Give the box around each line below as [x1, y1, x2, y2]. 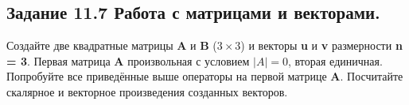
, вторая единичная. [288, 52, 383, 69]
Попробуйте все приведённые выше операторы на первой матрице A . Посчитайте [6, 68, 403, 84]
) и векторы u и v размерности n [240, 37, 403, 54]
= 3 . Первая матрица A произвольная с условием [6, 52, 250, 69]
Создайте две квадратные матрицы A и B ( [6, 37, 217, 54]
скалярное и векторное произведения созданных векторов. [6, 83, 288, 99]
